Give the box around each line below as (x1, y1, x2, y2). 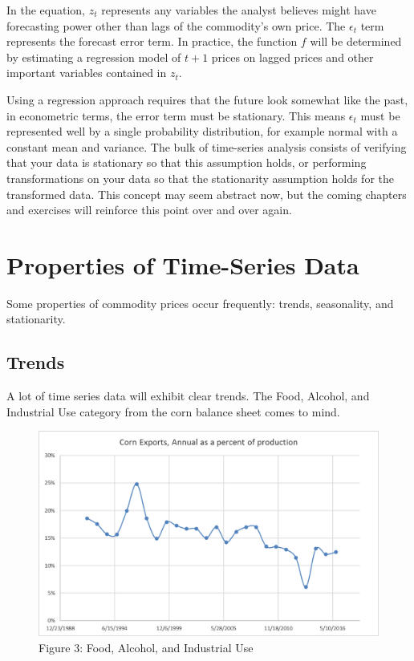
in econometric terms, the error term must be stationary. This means (6, 107, 346, 124)
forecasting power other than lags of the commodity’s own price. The (6, 17, 346, 34)
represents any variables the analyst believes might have (101, 2, 376, 18)
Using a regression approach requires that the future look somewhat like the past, (6, 91, 408, 107)
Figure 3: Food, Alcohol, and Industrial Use (39, 639, 254, 655)
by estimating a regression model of (6, 48, 181, 65)
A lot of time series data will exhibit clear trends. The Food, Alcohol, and (6, 387, 370, 404)
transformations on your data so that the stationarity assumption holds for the (6, 169, 394, 186)
